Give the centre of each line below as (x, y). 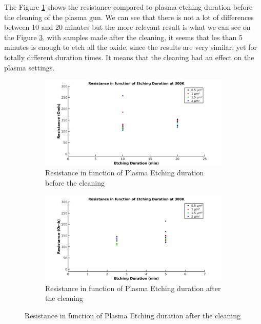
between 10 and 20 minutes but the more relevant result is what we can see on (127, 27)
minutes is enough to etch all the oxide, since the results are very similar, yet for (130, 47)
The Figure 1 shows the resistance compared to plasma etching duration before (128, 7)
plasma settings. (29, 67)
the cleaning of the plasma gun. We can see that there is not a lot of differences (129, 17)
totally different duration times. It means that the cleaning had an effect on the (129, 57)
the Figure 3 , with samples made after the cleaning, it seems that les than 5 (123, 37)
